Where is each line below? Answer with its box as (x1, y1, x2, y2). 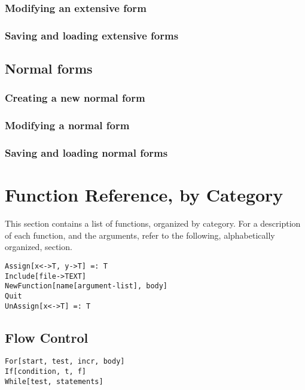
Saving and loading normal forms (5, 145, 168, 160)
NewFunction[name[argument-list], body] (5, 282, 168, 291)
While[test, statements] (5, 377, 103, 386)
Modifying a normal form (5, 118, 130, 133)
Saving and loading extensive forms (5, 28, 179, 42)
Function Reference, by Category (5, 182, 283, 207)
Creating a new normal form (5, 90, 145, 105)
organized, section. (5, 240, 72, 253)
